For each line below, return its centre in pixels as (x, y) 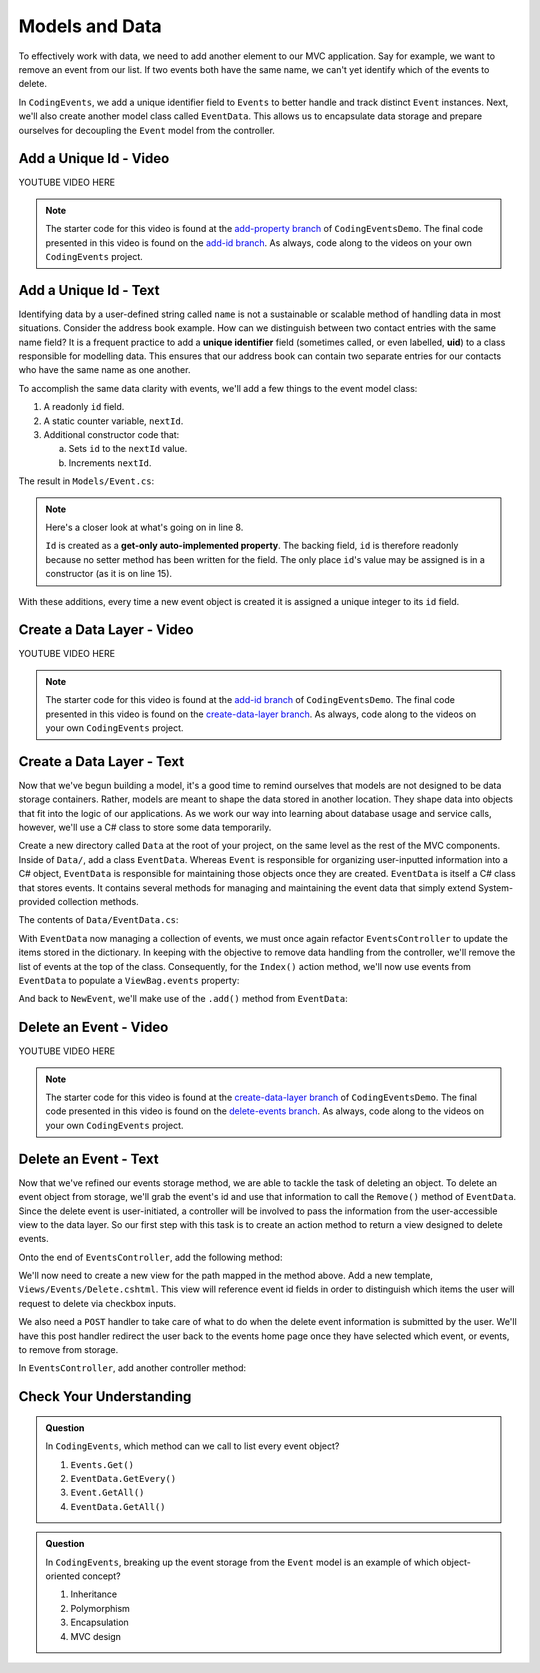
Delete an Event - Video (93, 1027)
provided (37, 902)
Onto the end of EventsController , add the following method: (150, 1257)
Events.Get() (102, 1464)
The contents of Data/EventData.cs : (98, 920)
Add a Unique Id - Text (89, 290)
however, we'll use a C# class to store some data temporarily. (145, 827)
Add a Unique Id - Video (94, 158)
